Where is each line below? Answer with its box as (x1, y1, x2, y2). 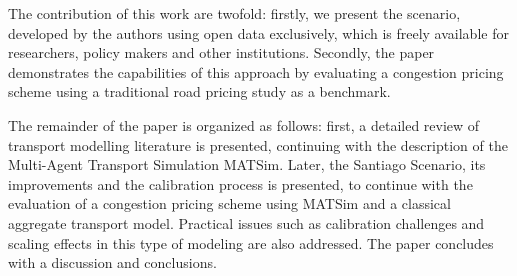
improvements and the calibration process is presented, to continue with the (8, 173, 473, 194)
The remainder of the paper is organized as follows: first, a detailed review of (8, 114, 480, 135)
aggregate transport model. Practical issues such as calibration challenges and (8, 212, 485, 233)
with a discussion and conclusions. (8, 252, 217, 273)
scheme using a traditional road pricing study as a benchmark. (8, 81, 391, 102)
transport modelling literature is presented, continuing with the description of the (8, 134, 508, 155)
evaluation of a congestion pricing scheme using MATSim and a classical (8, 193, 451, 214)
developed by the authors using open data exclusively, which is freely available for (8, 22, 509, 43)
